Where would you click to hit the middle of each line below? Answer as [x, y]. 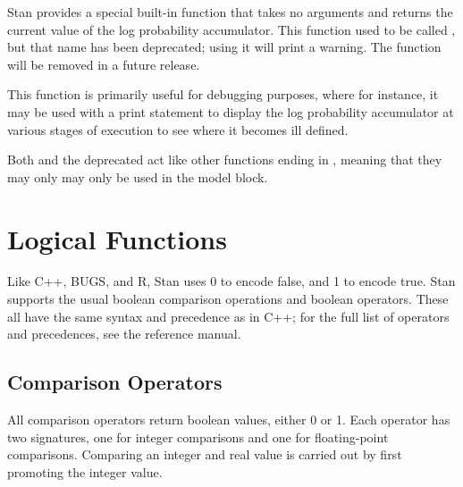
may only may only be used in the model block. [138, 176]
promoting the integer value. [85, 471]
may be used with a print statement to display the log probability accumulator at [231, 111]
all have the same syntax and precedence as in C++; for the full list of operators [228, 316]
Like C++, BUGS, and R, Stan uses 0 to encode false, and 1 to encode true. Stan [231, 281]
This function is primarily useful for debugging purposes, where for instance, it [223, 94]
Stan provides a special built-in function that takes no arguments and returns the [230, 12]
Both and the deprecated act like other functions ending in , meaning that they [225, 160]
